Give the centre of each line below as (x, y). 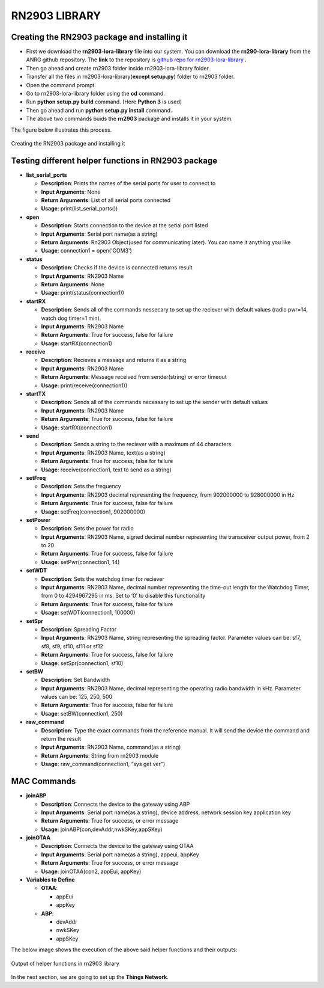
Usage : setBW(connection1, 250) (82, 713)
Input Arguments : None (71, 192)
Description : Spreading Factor (79, 629)
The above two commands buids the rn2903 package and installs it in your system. (130, 119)
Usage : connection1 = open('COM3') (86, 251)
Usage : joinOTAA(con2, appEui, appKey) (91, 871)
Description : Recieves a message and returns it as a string (114, 360)
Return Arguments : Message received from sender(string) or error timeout (134, 377)
